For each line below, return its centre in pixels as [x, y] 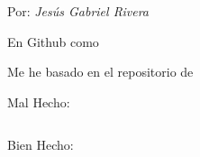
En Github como [53, 41]
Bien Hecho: [41, 145]
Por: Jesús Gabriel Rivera [78, 11]
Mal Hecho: [39, 102]
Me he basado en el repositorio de [100, 72]
